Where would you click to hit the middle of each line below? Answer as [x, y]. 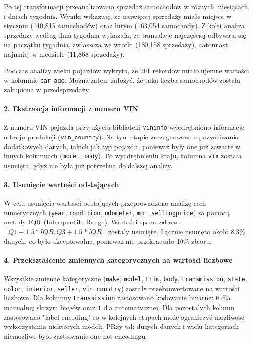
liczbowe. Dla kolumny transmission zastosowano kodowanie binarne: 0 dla [117, 298]
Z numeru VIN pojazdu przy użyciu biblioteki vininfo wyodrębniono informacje [124, 127]
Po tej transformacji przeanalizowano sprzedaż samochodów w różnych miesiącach [126, 6]
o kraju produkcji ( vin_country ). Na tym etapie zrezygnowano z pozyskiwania [121, 136]
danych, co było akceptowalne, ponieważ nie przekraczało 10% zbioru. [108, 241]
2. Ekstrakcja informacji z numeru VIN [71, 108]
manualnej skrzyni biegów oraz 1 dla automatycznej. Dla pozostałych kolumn [119, 307]
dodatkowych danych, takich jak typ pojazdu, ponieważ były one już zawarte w [122, 146]
